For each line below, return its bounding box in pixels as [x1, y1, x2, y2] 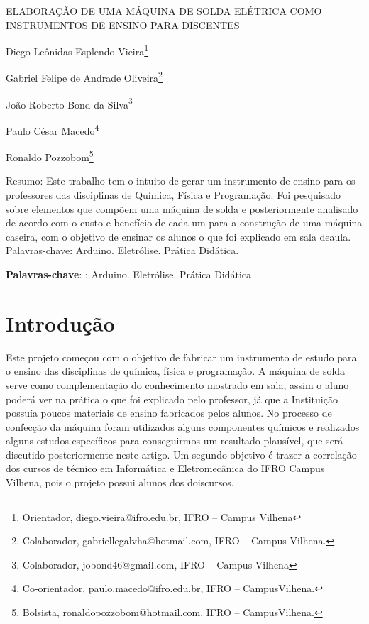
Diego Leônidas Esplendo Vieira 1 [6, 42, 149, 58]
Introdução [6, 308, 115, 337]
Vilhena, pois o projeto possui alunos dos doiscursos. [6, 475, 234, 490]
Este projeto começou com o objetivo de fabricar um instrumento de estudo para [6, 349, 357, 364]
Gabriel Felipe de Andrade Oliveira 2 [6, 68, 163, 85]
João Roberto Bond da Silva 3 [6, 94, 133, 111]
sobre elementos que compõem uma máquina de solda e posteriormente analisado [6, 201, 358, 216]
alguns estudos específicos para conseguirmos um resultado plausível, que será [6, 433, 343, 448]
